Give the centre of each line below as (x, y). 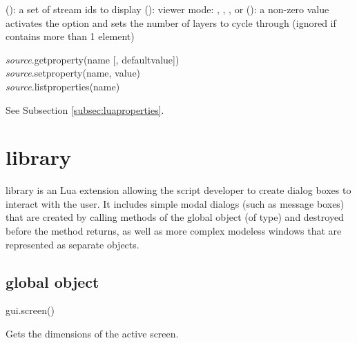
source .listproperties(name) (63, 86)
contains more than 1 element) (70, 36)
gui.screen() (30, 310)
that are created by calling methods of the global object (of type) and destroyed (175, 217)
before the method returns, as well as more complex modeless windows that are (174, 231)
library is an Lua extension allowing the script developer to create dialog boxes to (178, 190)
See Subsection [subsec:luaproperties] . (85, 109)
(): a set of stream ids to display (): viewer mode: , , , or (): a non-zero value (167, 9)
